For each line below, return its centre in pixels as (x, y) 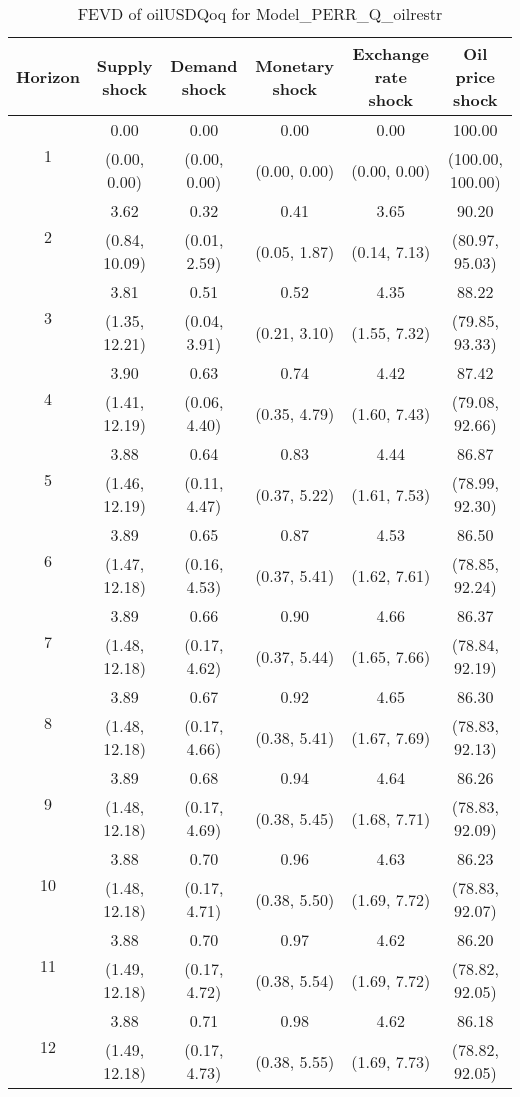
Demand (204, 65)
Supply (124, 65)
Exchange (391, 53)
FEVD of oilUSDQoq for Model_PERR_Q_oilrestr (260, 13)
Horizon (48, 76)
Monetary (295, 65)
